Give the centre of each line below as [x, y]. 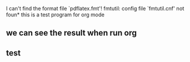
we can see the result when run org [72, 33]
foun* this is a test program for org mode [55, 15]
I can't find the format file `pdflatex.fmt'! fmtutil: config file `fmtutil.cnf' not [95, 8]
